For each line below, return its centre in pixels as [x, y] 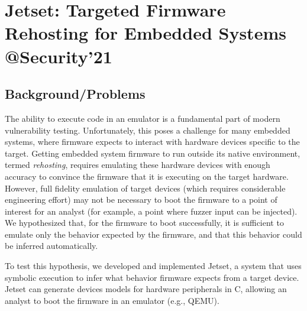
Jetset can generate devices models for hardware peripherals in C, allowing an [146, 289]
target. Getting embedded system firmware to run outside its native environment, [153, 153]
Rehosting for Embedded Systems [146, 33]
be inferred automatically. [51, 246]
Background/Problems [75, 94]
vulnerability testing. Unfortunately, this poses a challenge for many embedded [148, 130]
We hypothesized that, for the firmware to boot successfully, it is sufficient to [144, 223]
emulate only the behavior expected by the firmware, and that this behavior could [153, 234]
